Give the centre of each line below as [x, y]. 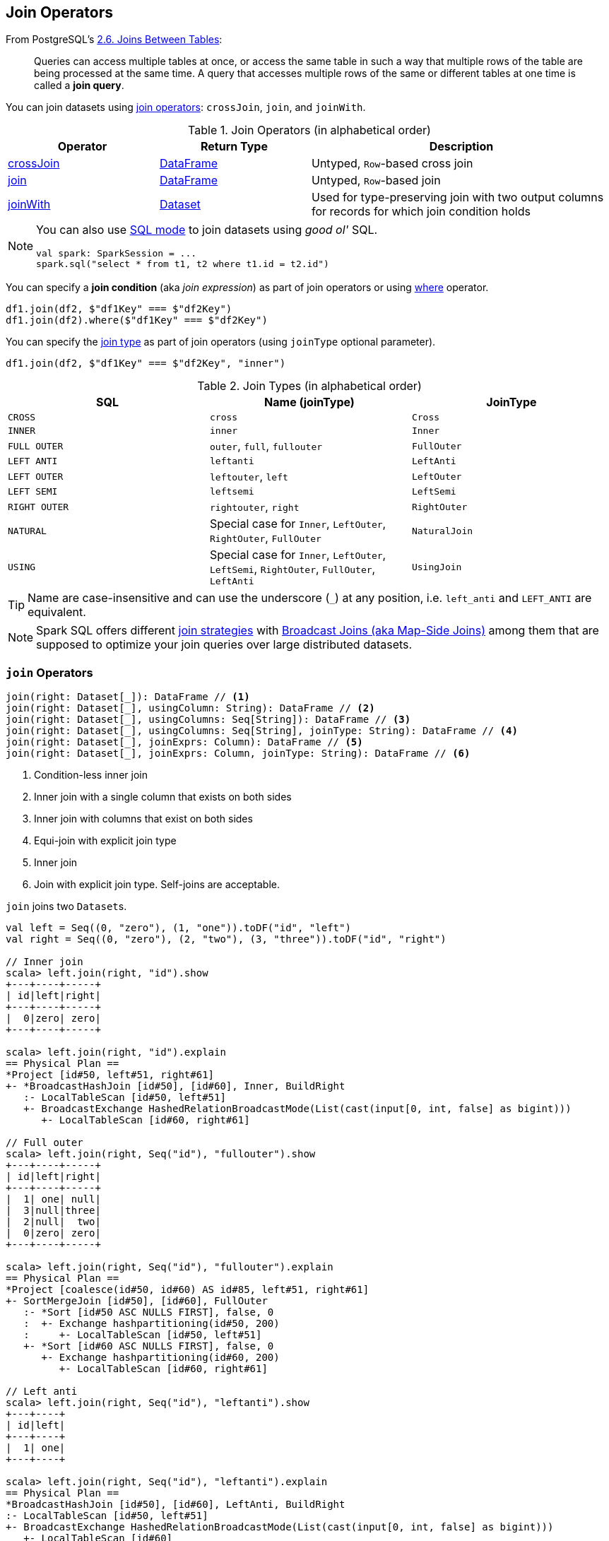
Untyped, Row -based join [376, 181]
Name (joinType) [309, 402]
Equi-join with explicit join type [105, 841]
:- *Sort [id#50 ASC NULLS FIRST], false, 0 [149, 1312]
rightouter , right [254, 507]
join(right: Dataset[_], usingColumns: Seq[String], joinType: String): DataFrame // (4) [262, 731]
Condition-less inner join [91, 775]
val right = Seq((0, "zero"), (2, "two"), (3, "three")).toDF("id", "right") [226, 939]
